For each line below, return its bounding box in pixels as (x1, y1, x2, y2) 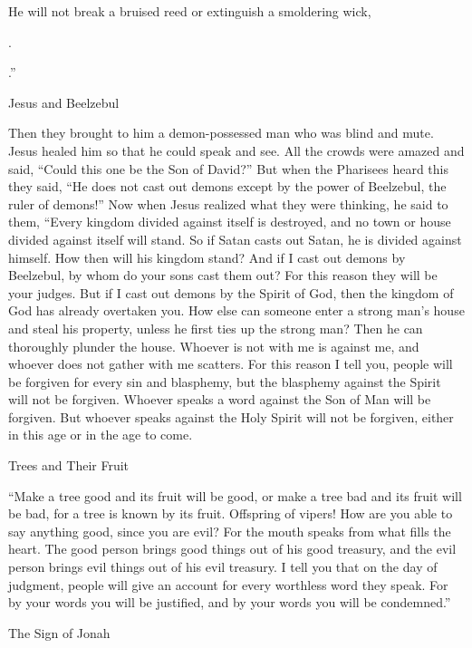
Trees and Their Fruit (8, 456, 130, 475)
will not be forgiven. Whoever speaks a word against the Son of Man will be (8, 390, 431, 409)
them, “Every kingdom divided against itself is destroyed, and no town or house (8, 212, 451, 231)
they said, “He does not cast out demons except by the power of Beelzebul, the (8, 177, 447, 196)
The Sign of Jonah (8, 623, 111, 642)
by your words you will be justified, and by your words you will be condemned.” (8, 593, 451, 612)
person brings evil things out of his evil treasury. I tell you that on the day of (8, 557, 438, 576)
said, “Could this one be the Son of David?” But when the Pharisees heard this (8, 159, 448, 178)
